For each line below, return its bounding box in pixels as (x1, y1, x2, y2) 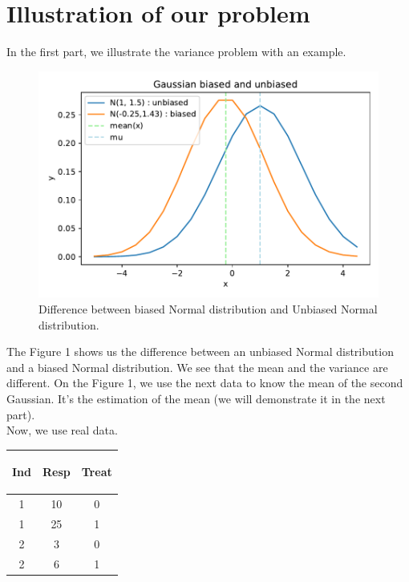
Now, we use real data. (6, 422, 118, 439)
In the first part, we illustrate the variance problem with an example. (6, 43, 346, 60)
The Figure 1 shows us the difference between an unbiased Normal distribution (6, 343, 394, 360)
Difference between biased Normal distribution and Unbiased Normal (38, 300, 378, 317)
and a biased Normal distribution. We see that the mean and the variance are (6, 358, 388, 375)
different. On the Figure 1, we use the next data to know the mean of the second (6, 374, 403, 391)
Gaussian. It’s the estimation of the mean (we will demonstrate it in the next (6, 390, 386, 406)
